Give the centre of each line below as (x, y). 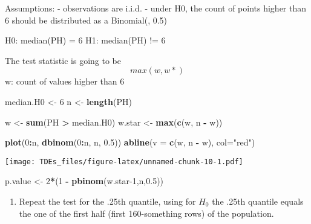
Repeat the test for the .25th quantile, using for (107, 201)
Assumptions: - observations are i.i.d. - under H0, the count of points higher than (156, 8)
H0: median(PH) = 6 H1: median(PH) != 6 (85, 40)
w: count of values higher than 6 (65, 81)
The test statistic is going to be (63, 60)
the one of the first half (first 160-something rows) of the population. (146, 213)
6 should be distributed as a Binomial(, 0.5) (86, 20)
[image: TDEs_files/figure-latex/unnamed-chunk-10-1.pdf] (124, 162)
